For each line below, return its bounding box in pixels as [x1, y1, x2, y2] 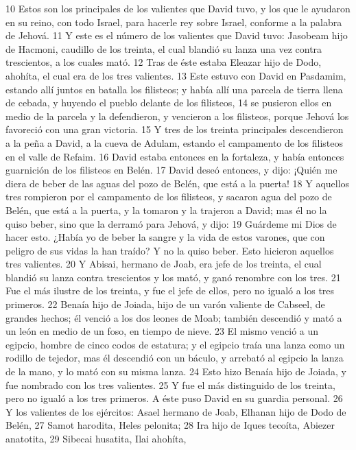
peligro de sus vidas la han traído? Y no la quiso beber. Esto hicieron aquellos [5, 243, 334, 257]
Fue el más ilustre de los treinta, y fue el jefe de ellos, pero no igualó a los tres [5, 283, 335, 298]
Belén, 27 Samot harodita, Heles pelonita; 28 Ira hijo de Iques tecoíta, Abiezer [5, 418, 335, 432]
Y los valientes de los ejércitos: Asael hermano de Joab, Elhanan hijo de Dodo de [5, 404, 346, 418]
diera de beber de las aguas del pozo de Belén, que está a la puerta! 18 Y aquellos [5, 176, 350, 190]
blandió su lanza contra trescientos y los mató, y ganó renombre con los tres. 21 [5, 270, 341, 284]
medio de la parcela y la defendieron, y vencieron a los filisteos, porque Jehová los [5, 108, 349, 123]
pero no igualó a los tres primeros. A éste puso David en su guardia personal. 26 [5, 391, 343, 405]
